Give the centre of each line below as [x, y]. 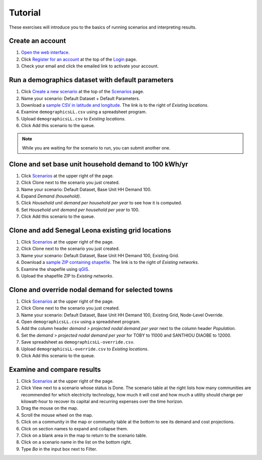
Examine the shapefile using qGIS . [55, 269]
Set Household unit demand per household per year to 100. [80, 210]
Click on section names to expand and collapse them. [74, 428]
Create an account [38, 41]
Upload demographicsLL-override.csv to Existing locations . [85, 349]
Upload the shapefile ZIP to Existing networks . [67, 276]
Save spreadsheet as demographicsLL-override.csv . [78, 342]
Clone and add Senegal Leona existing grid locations [90, 230]
